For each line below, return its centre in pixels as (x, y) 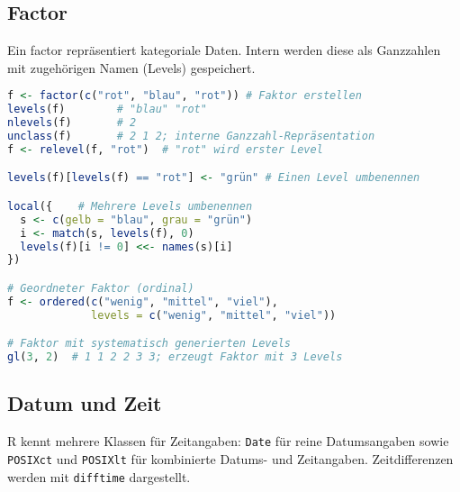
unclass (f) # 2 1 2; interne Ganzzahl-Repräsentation (191, 137)
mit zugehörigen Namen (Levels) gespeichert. (131, 67)
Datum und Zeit (85, 403)
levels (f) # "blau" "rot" (107, 109)
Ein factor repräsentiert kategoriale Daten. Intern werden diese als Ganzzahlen (224, 50)
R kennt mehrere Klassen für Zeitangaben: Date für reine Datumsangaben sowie (228, 441)
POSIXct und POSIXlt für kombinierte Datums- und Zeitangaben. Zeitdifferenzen (230, 458)
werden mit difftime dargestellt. (99, 476)
